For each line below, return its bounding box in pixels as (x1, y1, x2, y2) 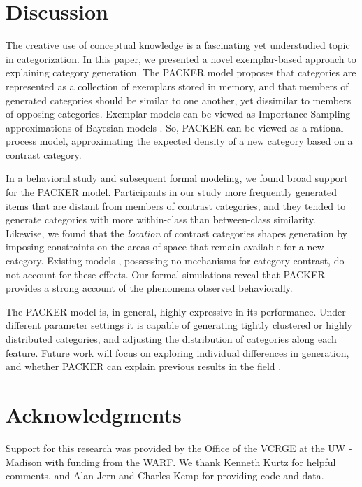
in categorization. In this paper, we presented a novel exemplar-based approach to (6, 51, 356, 66)
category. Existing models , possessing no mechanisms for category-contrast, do (6, 253, 345, 268)
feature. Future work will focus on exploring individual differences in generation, (6, 345, 349, 360)
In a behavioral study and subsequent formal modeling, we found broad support (6, 171, 348, 185)
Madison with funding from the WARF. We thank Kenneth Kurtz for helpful (6, 454, 336, 469)
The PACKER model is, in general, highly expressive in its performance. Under (6, 304, 346, 318)
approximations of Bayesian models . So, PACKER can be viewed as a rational (6, 120, 344, 134)
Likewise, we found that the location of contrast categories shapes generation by (6, 225, 347, 240)
